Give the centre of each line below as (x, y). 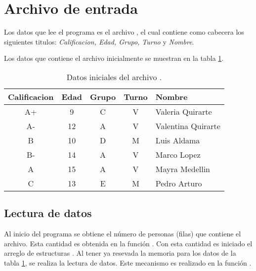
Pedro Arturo (179, 183)
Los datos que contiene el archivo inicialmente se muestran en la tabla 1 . (114, 58)
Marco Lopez (178, 154)
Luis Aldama (178, 140)
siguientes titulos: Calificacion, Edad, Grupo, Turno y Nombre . (99, 41)
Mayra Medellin (183, 169)
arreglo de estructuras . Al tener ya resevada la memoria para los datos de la (120, 253)
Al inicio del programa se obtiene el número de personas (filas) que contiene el (123, 234)
